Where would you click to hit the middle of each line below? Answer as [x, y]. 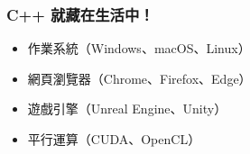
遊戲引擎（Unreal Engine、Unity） [127, 109]
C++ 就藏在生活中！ [80, 14]
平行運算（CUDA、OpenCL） [114, 139]
